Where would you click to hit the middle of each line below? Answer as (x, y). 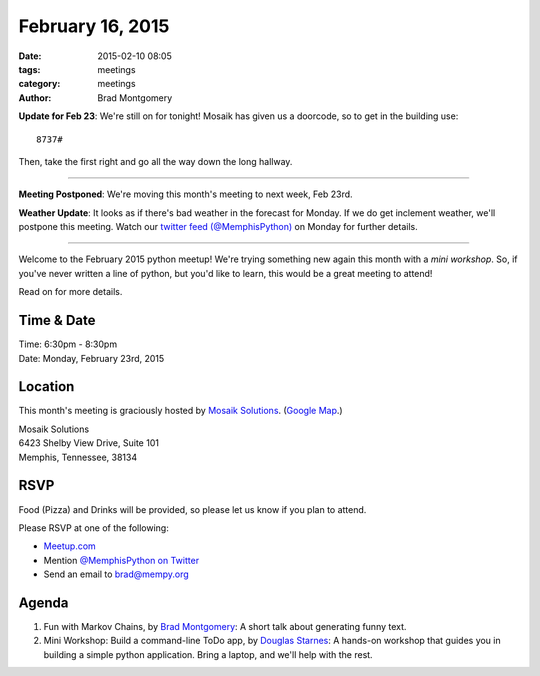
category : (39, 84)
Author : (35, 97)
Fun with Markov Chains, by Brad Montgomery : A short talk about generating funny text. (225, 626)
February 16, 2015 (94, 26)
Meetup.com (70, 546)
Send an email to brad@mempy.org (116, 574)
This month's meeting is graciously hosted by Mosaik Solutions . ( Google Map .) (181, 411)
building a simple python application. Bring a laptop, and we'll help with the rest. (208, 654)
